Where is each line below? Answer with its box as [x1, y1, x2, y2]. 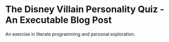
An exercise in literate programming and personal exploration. [5, 31, 136, 37]
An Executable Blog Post [5, 14, 112, 26]
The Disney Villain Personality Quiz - [5, 4, 165, 15]
